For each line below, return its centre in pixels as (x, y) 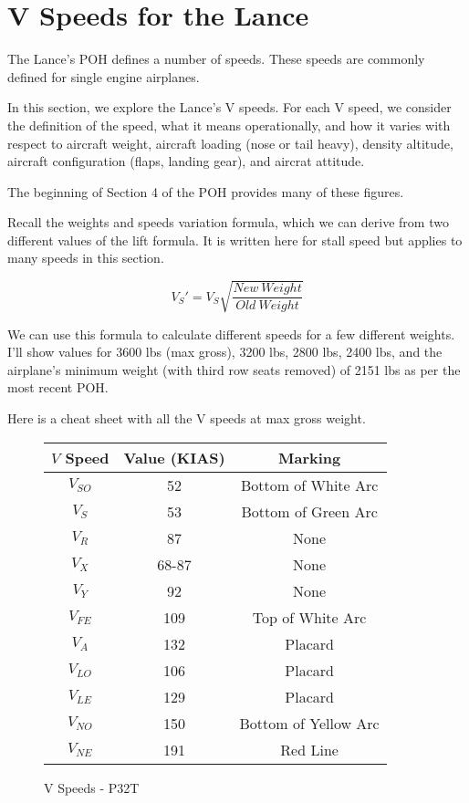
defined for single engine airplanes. (104, 76)
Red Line (309, 749)
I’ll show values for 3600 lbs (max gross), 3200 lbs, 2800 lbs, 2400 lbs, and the (225, 352)
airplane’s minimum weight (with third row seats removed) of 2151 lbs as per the (234, 369)
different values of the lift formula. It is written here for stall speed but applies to (235, 240)
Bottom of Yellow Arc (309, 723)
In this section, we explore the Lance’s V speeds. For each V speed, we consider (229, 107)
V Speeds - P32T (92, 787)
